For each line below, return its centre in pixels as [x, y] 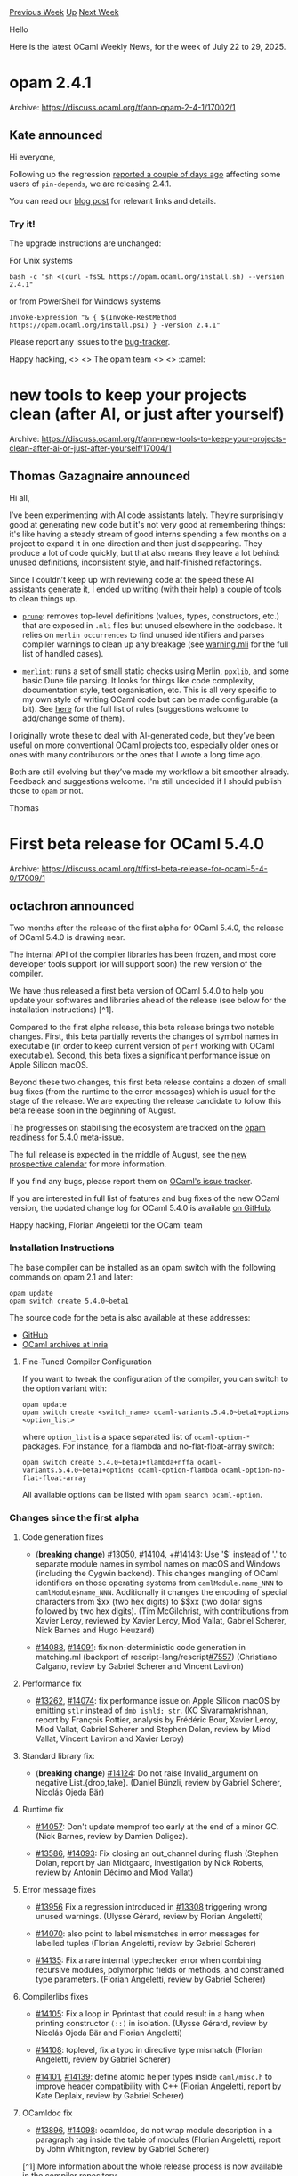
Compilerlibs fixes [55, 1997]
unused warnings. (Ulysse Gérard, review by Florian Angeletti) [149, 1917]
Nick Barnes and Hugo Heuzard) [95, 1630]
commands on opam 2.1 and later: [71, 1277]
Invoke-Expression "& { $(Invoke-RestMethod [93, 318]
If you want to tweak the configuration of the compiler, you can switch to [155, 1378]
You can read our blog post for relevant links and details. [113, 200]
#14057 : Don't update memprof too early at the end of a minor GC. [157, 1827]
